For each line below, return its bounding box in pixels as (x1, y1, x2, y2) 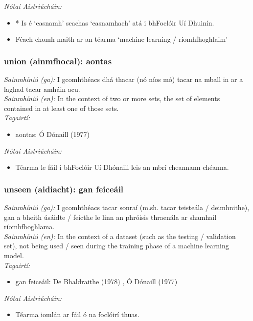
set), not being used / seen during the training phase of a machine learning (4, 241, 229, 251)
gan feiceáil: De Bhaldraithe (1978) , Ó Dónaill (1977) (15, 276, 178, 287)
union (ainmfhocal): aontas (4, 54, 112, 67)
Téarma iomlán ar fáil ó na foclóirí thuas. (15, 309, 139, 320)
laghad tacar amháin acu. (4, 83, 80, 94)
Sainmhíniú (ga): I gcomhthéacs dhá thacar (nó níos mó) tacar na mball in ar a (4, 74, 243, 84)
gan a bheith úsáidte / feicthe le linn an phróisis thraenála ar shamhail (4, 212, 217, 222)
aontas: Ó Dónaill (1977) (15, 129, 90, 139)
